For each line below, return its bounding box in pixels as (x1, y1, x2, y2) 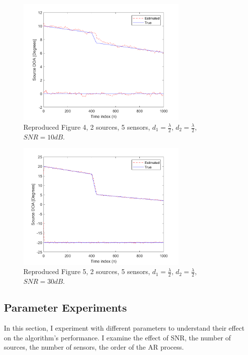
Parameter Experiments (4, 300, 127, 315)
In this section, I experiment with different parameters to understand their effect (4, 323, 245, 333)
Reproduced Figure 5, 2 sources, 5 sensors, (23, 266, 150, 276)
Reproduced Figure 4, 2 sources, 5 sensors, (23, 122, 150, 132)
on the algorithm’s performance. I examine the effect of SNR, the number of (4, 332, 231, 342)
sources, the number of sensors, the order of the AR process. (4, 342, 184, 352)
